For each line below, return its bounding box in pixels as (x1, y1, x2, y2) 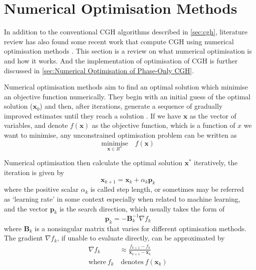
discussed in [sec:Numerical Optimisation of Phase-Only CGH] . (4, 65, 194, 75)
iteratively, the (193, 157, 238, 168)
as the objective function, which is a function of (92, 120, 235, 130)
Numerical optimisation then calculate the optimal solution (4, 157, 183, 168)
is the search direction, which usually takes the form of (59, 203, 225, 213)
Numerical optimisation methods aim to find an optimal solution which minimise (4, 82, 248, 92)
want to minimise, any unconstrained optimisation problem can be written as (4, 130, 237, 140)
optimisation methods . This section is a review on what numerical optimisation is (4, 46, 252, 56)
